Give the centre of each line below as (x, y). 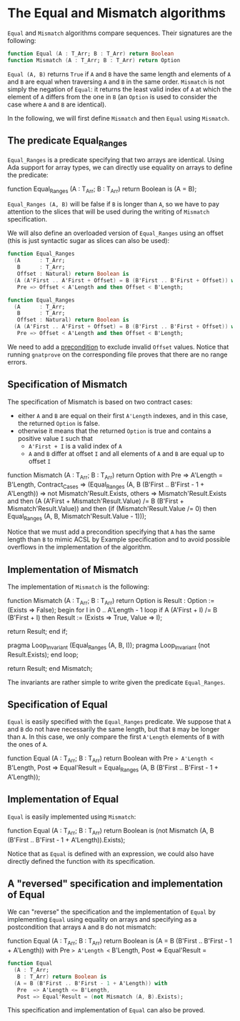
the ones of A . (27, 744)
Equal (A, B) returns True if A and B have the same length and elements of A (119, 74)
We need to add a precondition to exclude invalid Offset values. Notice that (118, 347)
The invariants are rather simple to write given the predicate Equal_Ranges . (116, 682)
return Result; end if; (37, 631)
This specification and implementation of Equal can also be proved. (106, 1010)
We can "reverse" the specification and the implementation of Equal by (111, 912)
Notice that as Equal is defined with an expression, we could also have (111, 853)
